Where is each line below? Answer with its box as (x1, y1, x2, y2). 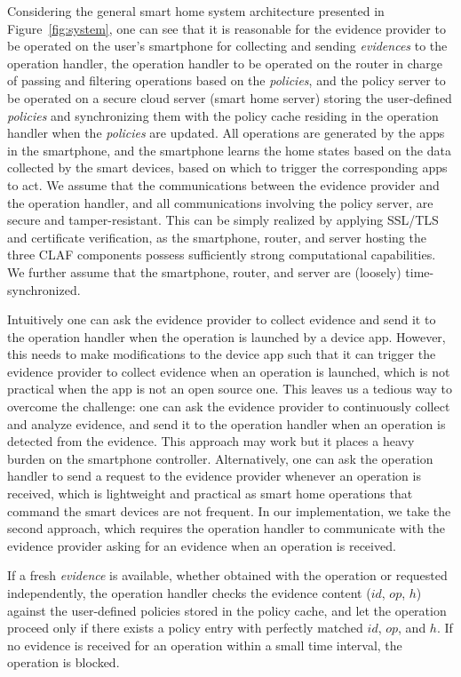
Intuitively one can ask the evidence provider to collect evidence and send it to (7, 310, 436, 329)
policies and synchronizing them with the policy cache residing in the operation (7, 106, 439, 124)
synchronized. (7, 280, 81, 299)
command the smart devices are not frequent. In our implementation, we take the (7, 501, 451, 520)
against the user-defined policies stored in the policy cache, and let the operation (7, 601, 447, 619)
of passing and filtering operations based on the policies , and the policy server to (7, 71, 446, 90)
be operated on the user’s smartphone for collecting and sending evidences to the (7, 36, 448, 55)
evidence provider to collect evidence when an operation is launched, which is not (7, 362, 450, 380)
